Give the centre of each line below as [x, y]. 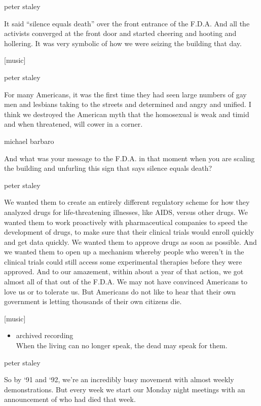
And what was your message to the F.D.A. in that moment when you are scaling [129, 158]
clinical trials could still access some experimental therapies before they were [123, 261]
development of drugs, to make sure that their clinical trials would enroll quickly [129, 232]
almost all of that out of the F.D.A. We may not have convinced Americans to [126, 282]
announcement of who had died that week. [70, 399]
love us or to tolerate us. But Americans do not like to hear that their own [120, 291]
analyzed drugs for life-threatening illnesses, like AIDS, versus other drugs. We [126, 212]
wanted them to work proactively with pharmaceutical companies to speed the [126, 222]
